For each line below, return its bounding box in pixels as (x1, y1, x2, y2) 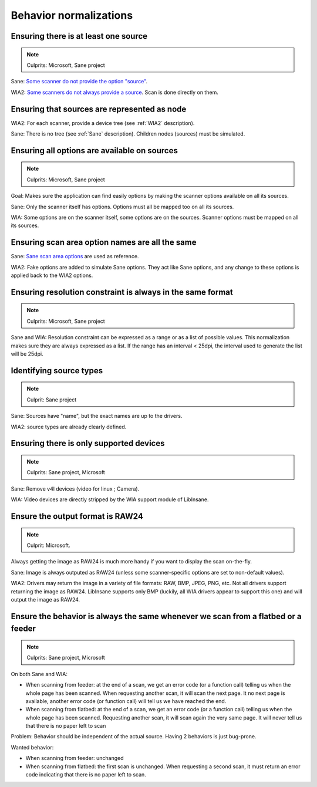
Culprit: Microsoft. (26, 542, 70, 549)
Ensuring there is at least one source (11, 31, 148, 41)
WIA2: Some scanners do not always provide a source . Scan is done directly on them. (11, 89, 218, 96)
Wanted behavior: (11, 744, 54, 751)
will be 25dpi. (11, 350, 43, 357)
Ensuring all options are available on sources (11, 146, 178, 156)
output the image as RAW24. (11, 596, 80, 603)
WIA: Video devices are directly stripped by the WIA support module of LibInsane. (11, 496, 209, 503)
